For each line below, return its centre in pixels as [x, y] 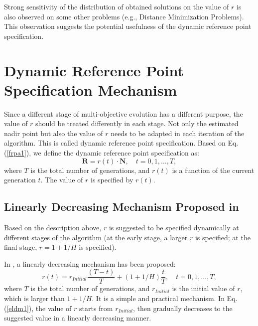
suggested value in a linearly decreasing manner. [78, 318]
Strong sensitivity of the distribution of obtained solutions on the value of [117, 6]
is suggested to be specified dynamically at [174, 228]
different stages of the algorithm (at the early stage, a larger [96, 237]
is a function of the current [213, 170]
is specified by [112, 180]
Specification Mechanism [91, 89]
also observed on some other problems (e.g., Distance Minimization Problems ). [124, 16]
